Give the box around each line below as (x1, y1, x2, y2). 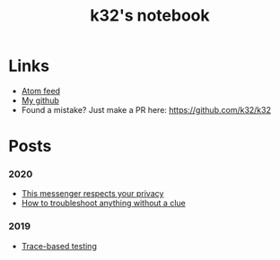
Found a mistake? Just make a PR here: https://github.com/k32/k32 (21, 104, 271, 115)
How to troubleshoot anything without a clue (21, 198, 186, 209)
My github (21, 95, 60, 106)
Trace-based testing (21, 240, 98, 251)
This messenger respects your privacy (21, 188, 164, 199)
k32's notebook (90, 5, 210, 26)
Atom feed (21, 85, 60, 96)
